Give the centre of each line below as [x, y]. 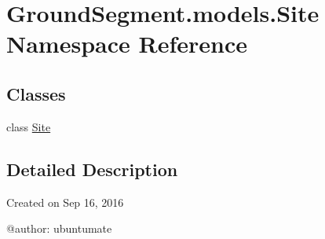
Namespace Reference [127, 44]
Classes [36, 93]
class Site [29, 126]
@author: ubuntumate [59, 228]
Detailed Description [92, 169]
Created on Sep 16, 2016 [65, 202]
